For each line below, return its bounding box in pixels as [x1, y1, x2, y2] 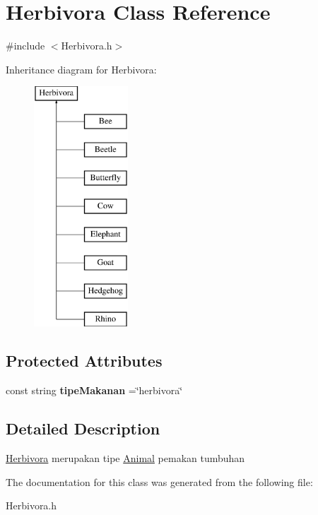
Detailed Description [6, 418, 160, 439]
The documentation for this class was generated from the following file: [6, 474, 313, 489]
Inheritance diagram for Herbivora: [6, 61, 157, 76]
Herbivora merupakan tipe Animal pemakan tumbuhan [6, 451, 245, 466]
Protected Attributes [6, 350, 163, 372]
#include [6, 38, 45, 53]
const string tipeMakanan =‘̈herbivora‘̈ [6, 383, 183, 398]
